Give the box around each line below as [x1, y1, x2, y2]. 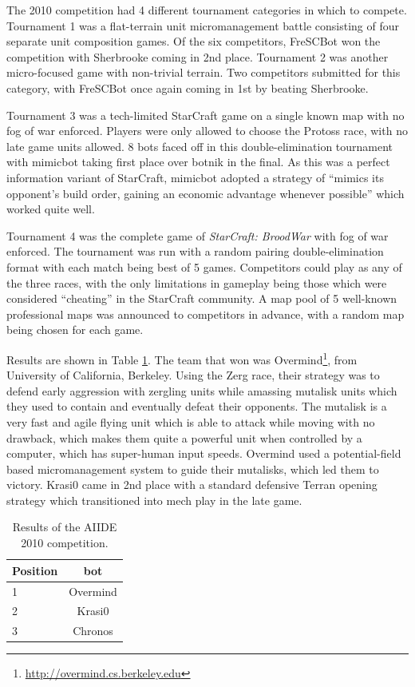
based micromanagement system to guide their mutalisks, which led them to [6, 460, 379, 477]
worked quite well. [6, 201, 95, 217]
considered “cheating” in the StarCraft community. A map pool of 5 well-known [6, 290, 397, 307]
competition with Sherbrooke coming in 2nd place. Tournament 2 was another [6, 48, 389, 65]
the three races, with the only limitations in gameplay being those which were [6, 274, 387, 291]
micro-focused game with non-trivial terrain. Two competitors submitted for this [6, 64, 401, 81]
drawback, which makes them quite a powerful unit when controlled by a [6, 429, 362, 446]
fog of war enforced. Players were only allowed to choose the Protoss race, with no [6, 122, 408, 139]
